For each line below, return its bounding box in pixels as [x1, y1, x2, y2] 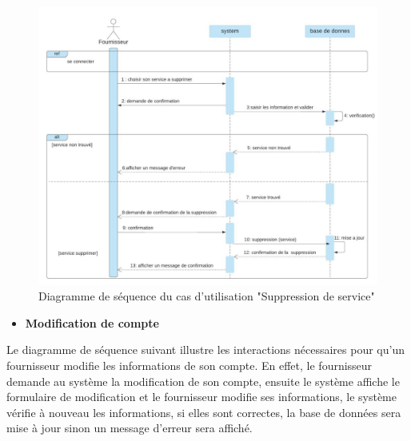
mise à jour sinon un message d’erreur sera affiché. [6, 419, 253, 436]
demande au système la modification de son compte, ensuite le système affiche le [6, 372, 400, 389]
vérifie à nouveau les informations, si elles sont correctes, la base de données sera [6, 403, 401, 420]
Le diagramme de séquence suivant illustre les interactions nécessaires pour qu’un [6, 341, 405, 358]
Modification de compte [25, 314, 159, 331]
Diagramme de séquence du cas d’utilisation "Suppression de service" [38, 288, 375, 304]
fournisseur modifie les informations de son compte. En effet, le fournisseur [6, 357, 373, 374]
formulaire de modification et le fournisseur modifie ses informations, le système [6, 388, 397, 405]
